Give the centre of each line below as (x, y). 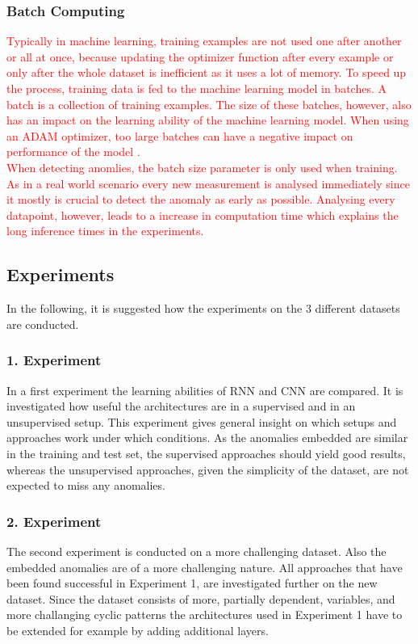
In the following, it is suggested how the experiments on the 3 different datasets (203, 308)
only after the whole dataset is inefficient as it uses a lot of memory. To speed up (207, 72)
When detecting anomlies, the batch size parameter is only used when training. (202, 167)
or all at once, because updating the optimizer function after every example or (200, 56)
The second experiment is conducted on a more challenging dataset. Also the (196, 551)
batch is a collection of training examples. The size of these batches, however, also (209, 104)
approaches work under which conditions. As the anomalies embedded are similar (207, 438)
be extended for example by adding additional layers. (138, 630)
